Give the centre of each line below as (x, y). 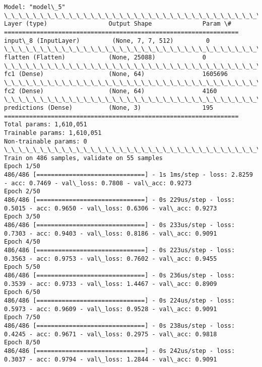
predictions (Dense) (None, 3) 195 (109, 107)
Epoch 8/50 (22, 343)
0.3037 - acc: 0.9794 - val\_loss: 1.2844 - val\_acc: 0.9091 (111, 359)
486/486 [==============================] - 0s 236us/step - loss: (120, 275)
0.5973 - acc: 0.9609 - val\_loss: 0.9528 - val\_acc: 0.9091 (111, 309)
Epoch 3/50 (22, 217)
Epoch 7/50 (22, 317)
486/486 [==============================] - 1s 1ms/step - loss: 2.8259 (128, 175)
